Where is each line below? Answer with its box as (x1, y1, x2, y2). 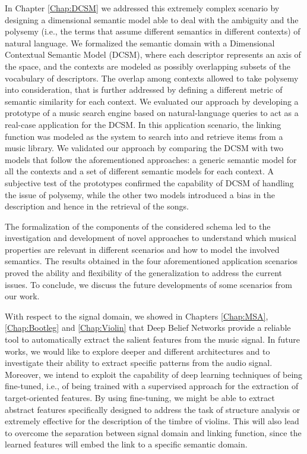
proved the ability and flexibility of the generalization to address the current (5, 267, 283, 279)
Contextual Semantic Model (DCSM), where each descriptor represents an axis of (5, 48, 301, 61)
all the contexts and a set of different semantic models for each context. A (5, 165, 274, 177)
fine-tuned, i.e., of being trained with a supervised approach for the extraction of (5, 380, 299, 392)
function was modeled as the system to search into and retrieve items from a (5, 130, 283, 142)
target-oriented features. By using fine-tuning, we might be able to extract (5, 392, 275, 403)
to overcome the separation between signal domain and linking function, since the (5, 426, 302, 439)
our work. (5, 290, 40, 302)
